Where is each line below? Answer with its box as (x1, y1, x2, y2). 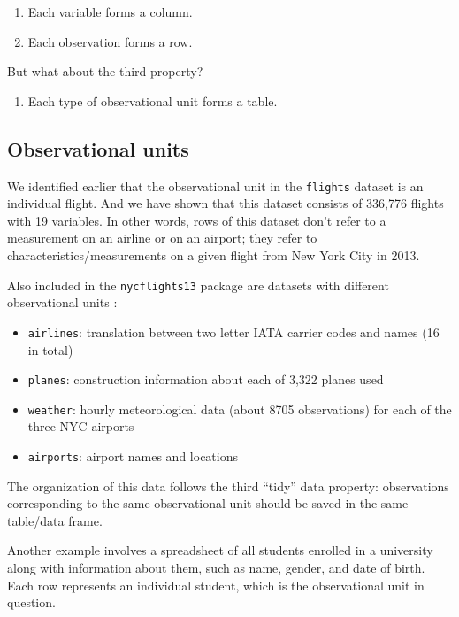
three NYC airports (27, 417, 134, 436)
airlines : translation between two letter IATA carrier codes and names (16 (27, 322, 440, 341)
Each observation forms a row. (27, 32, 193, 50)
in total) (27, 340, 73, 359)
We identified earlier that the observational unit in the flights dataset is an (7, 176, 424, 195)
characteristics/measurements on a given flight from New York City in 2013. (7, 246, 420, 265)
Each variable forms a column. (27, 3, 193, 20)
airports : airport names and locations (27, 447, 238, 466)
